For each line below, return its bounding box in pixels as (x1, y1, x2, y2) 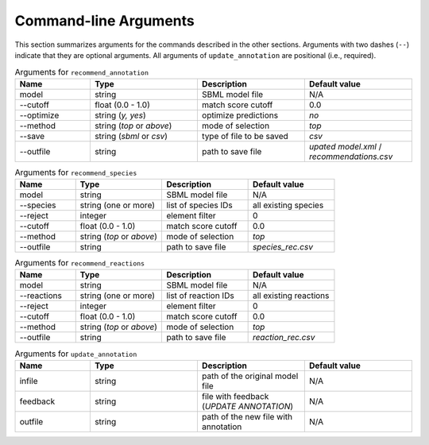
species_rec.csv (252, 242, 314, 253)
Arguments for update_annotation (14, 348, 137, 359)
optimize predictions (201, 110, 278, 121)
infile (19, 375, 39, 386)
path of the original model (201, 370, 299, 381)
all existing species (252, 199, 324, 211)
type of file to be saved (201, 130, 289, 141)
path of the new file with (201, 411, 293, 422)
